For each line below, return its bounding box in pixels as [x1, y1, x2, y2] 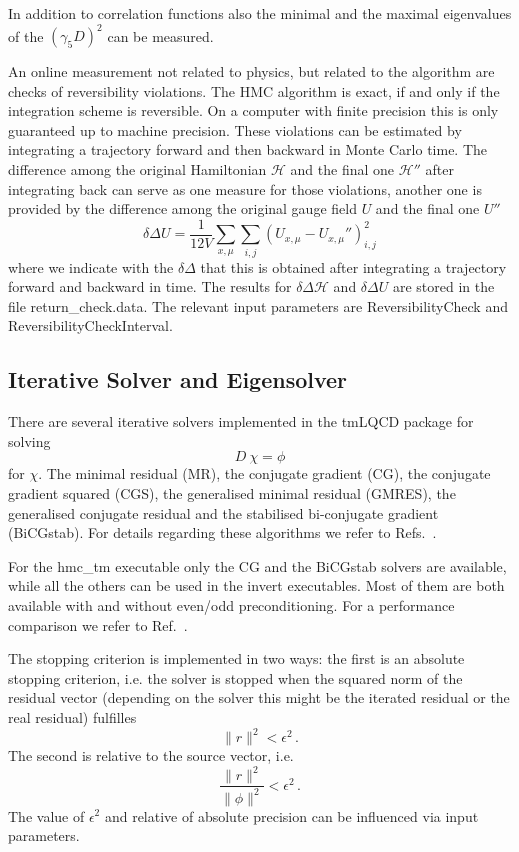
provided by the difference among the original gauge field [8, 198, 357, 219]
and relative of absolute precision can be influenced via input [104, 805, 479, 826]
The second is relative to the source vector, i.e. [8, 745, 294, 766]
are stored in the [392, 276, 495, 297]
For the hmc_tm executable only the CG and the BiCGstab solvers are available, [8, 555, 507, 576]
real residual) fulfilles [8, 706, 137, 727]
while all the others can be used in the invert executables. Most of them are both [8, 575, 505, 596]
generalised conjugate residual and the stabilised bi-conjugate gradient [8, 502, 439, 523]
